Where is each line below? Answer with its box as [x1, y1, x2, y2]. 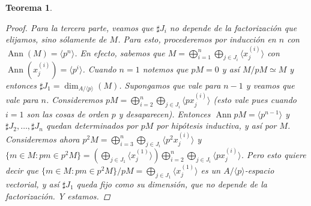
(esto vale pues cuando [213, 93, 297, 106]
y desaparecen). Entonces [118, 107, 211, 120]
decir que [5, 163, 38, 176]
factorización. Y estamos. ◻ [5, 189, 110, 202]
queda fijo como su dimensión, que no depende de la [76, 178, 267, 190]
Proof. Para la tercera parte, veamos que [5, 21, 154, 34]
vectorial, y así [5, 178, 59, 190]
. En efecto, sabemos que [74, 46, 165, 59]
